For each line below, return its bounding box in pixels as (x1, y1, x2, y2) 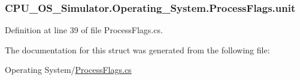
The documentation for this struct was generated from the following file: (5, 43, 270, 56)
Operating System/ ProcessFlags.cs (5, 63, 132, 76)
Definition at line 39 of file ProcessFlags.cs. (5, 24, 163, 36)
